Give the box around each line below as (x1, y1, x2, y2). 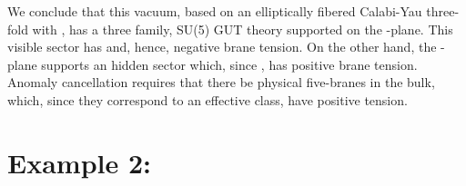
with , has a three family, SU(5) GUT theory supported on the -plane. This (32, 19, 453, 38)
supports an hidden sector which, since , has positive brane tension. (41, 54, 418, 73)
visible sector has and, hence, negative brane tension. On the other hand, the (7, 37, 437, 56)
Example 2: (7, 143, 151, 181)
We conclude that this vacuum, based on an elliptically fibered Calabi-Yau (7, 2, 422, 20)
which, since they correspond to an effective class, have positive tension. (7, 90, 408, 109)
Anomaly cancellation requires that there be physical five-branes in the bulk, (7, 73, 435, 92)
